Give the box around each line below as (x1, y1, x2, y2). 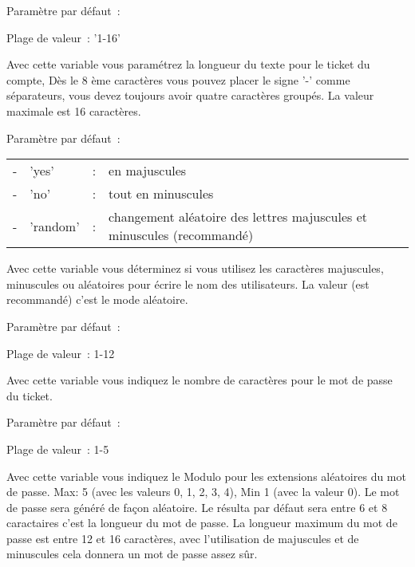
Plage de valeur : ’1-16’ (6, 29, 121, 45)
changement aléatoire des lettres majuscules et (109, 207, 368, 226)
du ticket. (6, 387, 53, 404)
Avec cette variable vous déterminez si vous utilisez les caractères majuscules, (6, 260, 384, 277)
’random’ (30, 216, 80, 235)
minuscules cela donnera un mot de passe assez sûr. (6, 545, 258, 562)
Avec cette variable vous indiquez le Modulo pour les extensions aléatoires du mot (6, 467, 406, 484)
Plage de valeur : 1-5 (6, 440, 109, 457)
